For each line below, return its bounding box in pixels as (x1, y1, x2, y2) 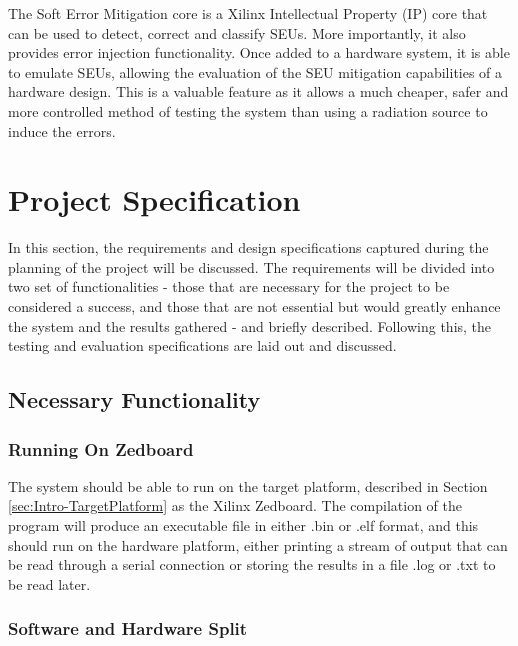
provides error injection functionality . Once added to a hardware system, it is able (8, 42, 510, 63)
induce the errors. (8, 120, 116, 141)
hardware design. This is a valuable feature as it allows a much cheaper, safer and (8, 81, 509, 102)
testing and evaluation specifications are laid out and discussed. (8, 335, 397, 356)
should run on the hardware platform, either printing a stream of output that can (8, 534, 508, 555)
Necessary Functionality (8, 384, 261, 415)
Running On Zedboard (8, 436, 194, 461)
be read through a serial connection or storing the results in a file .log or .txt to (8, 554, 496, 575)
